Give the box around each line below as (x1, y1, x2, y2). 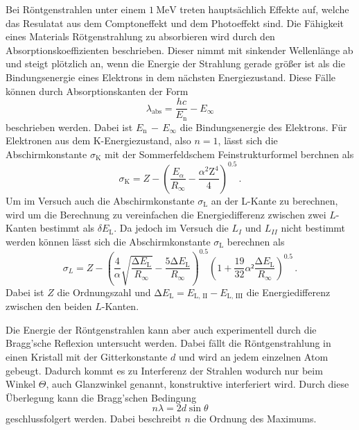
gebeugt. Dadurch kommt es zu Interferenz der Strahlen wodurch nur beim (6, 363, 323, 377)
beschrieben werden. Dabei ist (6, 119, 133, 134)
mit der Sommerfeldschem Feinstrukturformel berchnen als (104, 146, 354, 161)
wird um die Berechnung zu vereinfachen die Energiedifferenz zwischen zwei (6, 207, 326, 221)
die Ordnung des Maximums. (193, 411, 317, 426)
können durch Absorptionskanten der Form (6, 83, 189, 98)
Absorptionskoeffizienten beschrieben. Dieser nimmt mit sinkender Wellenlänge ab (6, 42, 353, 57)
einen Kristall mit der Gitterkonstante (6, 349, 168, 363)
